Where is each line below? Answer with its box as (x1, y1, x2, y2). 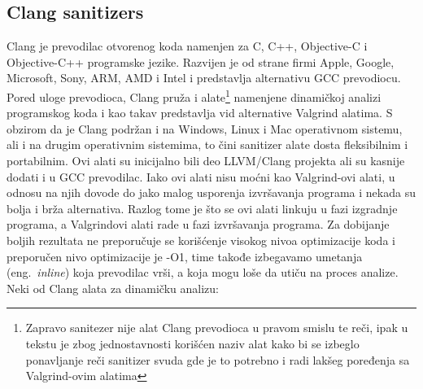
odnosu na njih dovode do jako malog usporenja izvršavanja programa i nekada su (7, 184, 416, 201)
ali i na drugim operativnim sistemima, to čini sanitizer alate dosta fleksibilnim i (7, 136, 408, 153)
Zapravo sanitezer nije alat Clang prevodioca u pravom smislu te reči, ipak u (25, 319, 408, 336)
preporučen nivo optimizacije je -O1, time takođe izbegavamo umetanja (7, 247, 363, 264)
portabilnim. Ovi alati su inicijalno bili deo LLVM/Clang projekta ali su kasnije (7, 152, 405, 169)
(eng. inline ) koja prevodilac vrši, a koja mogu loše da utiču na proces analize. (7, 264, 399, 281)
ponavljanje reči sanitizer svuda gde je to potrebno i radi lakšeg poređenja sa (25, 351, 410, 368)
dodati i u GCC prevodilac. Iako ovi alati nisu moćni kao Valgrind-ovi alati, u (7, 168, 395, 185)
